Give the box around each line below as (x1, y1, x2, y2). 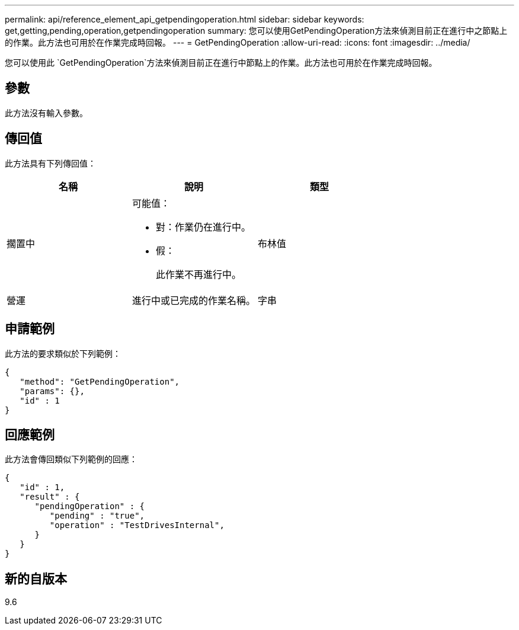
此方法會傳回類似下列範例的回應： (5, 454, 137, 465)
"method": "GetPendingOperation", (20, 376, 180, 386)
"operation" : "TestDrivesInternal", (49, 520, 225, 530)
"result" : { (20, 492, 80, 502)
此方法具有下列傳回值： (5, 158, 96, 168)
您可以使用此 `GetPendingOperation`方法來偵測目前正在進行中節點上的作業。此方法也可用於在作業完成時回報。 (5, 57, 437, 68)
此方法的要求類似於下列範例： (5, 348, 121, 359)
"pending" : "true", (49, 511, 145, 521)
